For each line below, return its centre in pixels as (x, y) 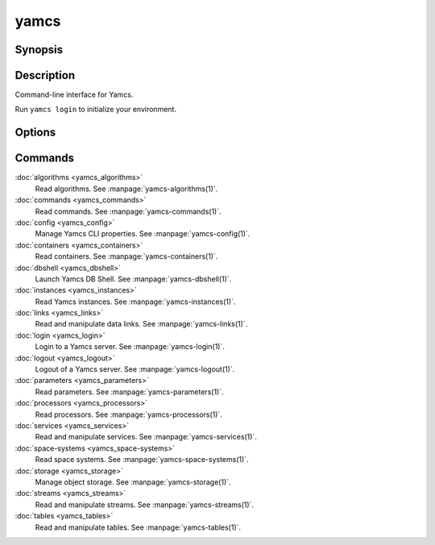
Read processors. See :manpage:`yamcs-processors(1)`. (129, 414)
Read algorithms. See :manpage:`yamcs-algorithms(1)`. (126, 189)
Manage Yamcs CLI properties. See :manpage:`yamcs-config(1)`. (143, 234)
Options (35, 133)
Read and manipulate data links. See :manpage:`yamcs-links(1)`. (141, 324)
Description (45, 75)
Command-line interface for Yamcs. (74, 95)
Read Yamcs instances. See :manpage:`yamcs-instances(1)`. (135, 302)
